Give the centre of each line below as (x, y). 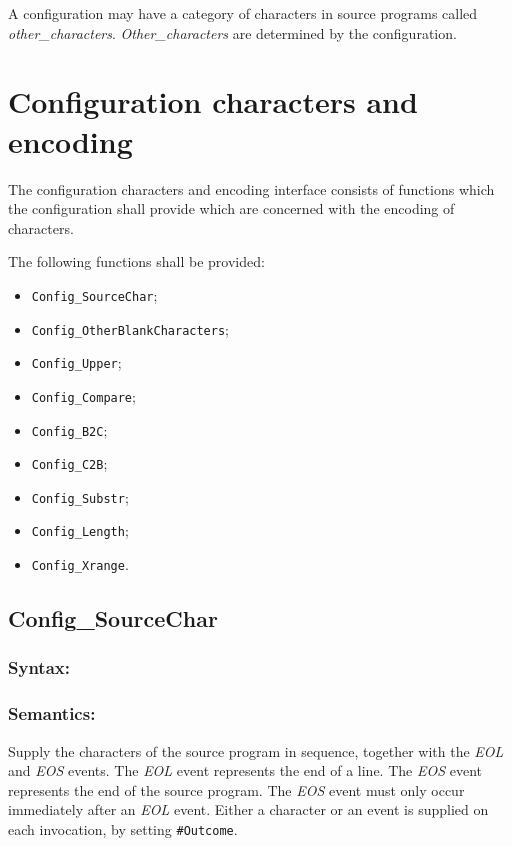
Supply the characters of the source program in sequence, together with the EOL (256, 750)
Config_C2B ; (69, 463)
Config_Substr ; (80, 496)
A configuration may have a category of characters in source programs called (243, 13)
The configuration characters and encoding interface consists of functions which (251, 188)
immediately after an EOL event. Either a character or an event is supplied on (248, 809)
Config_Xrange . (80, 564)
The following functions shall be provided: (136, 261)
